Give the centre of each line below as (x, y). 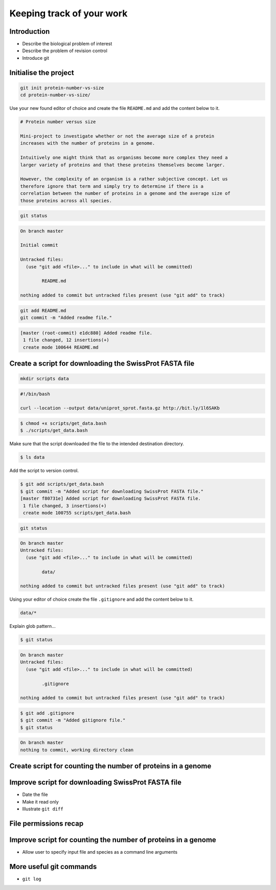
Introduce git (36, 58)
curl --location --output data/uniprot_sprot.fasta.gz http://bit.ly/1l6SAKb (120, 408)
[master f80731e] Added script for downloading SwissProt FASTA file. (111, 499)
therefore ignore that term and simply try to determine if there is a (112, 186)
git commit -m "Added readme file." (66, 318)
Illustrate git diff (43, 809)
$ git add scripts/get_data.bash (62, 484)
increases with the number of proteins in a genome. (88, 143)
